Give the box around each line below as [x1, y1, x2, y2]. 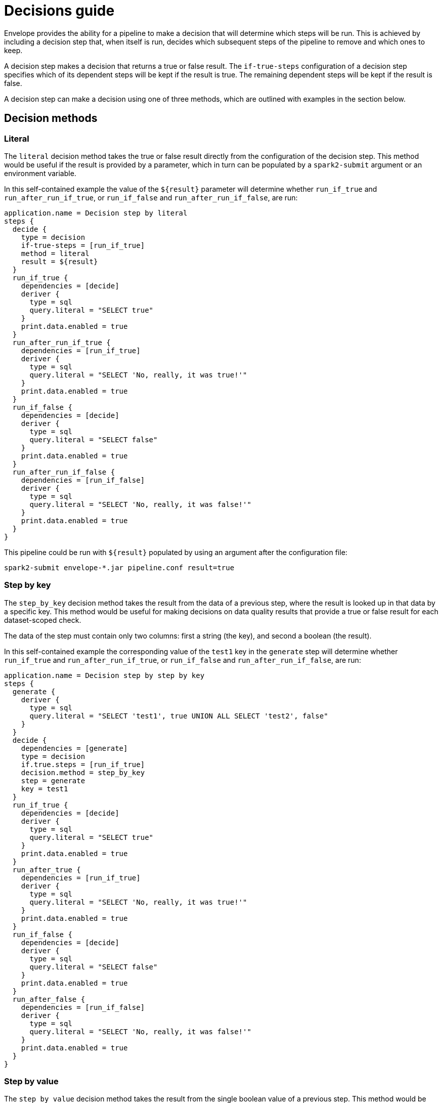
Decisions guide [4, 2, 115, 19]
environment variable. [4, 168, 76, 178]
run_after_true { [12, 865, 81, 874]
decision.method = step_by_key [21, 768, 145, 777]
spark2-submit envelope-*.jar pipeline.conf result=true [4, 563, 235, 572]
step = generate [21, 776, 85, 785]
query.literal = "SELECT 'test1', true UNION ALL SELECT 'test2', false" [29, 711, 328, 720]
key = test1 [21, 784, 68, 793]
